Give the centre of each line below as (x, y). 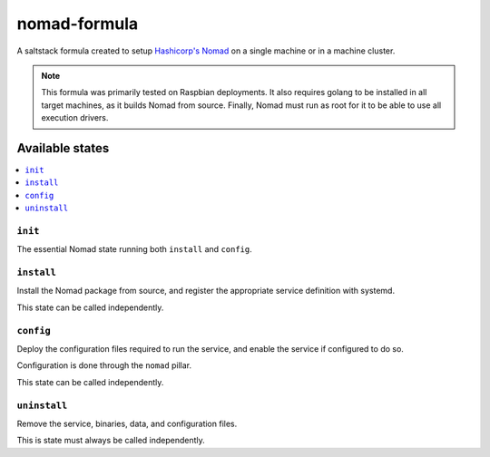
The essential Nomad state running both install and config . (135, 249)
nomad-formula (78, 24)
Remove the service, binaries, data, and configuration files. (127, 423)
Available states (63, 148)
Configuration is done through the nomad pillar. (104, 365)
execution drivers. (75, 118)
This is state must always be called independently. (111, 441)
